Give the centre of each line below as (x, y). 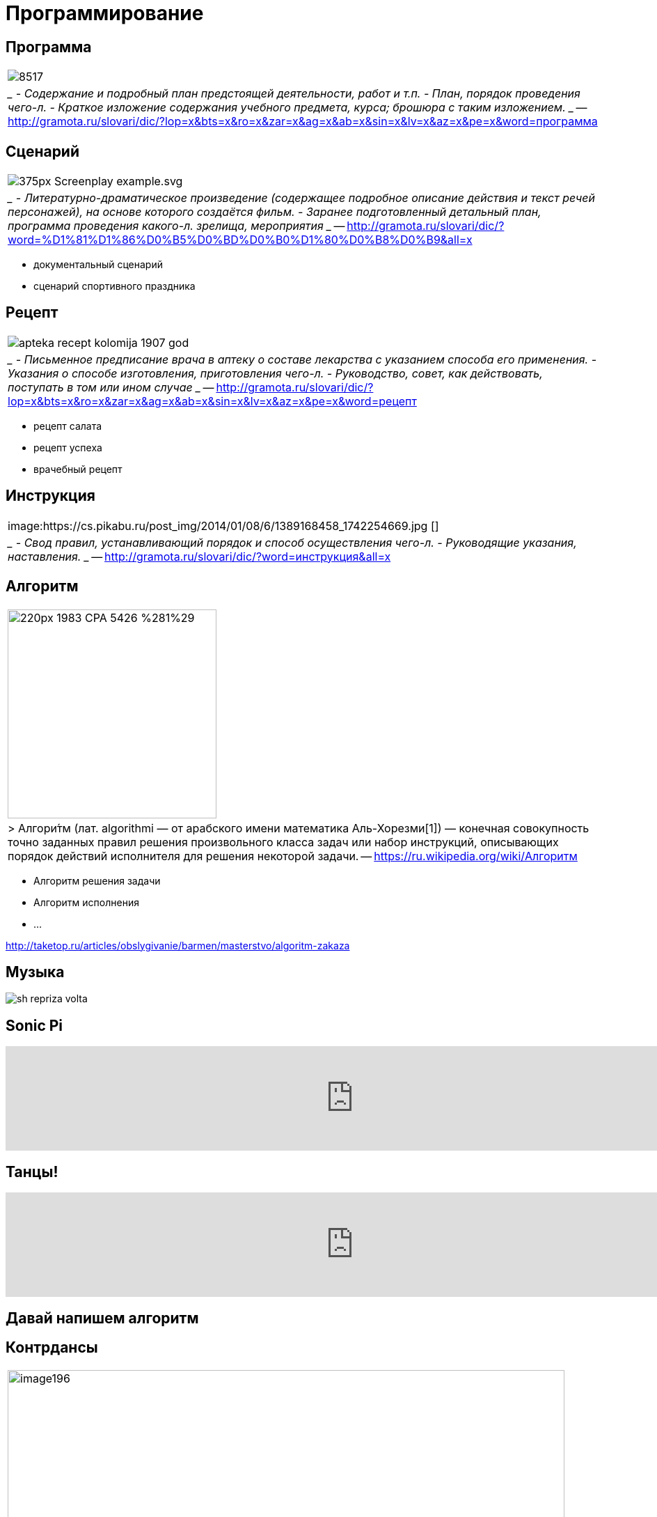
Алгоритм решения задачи (97, 880)
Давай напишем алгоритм (102, 1318)
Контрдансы (52, 1347)
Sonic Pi (34, 1025)
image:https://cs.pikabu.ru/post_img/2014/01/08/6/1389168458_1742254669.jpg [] (223, 526)
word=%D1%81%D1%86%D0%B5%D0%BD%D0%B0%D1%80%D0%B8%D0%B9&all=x (240, 240)
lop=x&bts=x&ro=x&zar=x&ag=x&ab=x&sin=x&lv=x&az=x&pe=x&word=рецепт (212, 401)
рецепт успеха (68, 447)
